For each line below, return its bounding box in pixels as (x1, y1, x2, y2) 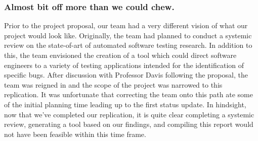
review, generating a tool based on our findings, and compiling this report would (4, 119, 253, 129)
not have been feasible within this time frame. (4, 128, 146, 139)
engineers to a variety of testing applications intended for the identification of (4, 59, 244, 70)
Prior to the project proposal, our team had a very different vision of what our (4, 20, 248, 31)
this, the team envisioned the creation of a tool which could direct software (4, 50, 237, 60)
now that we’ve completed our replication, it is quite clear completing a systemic (4, 109, 254, 119)
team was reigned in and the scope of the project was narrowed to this (4, 79, 223, 90)
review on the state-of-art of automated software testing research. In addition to (4, 40, 252, 50)
